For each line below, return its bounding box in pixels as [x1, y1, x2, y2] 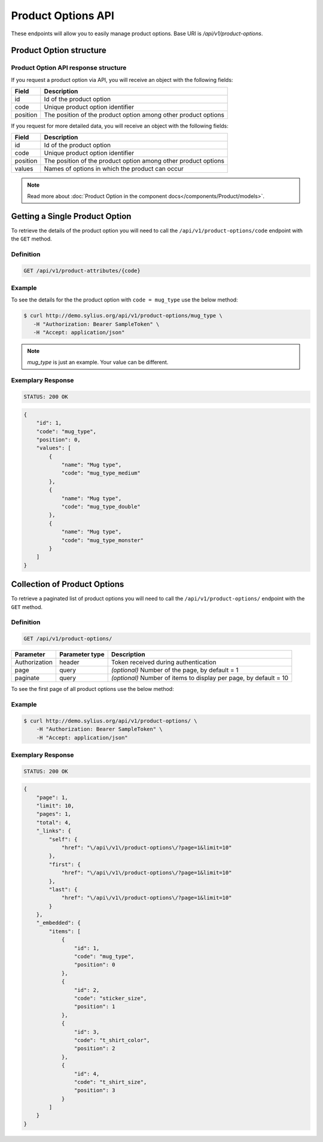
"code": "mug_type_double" [61, 503, 141, 510]
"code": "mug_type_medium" [61, 470, 141, 477]
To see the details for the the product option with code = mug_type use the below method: [11, 296, 239, 303]
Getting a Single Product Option [11, 211, 132, 221]
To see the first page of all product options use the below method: [11, 686, 174, 693]
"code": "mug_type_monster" [61, 537, 144, 544]
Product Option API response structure [11, 63, 127, 72]
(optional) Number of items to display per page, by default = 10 [111, 674, 289, 682]
